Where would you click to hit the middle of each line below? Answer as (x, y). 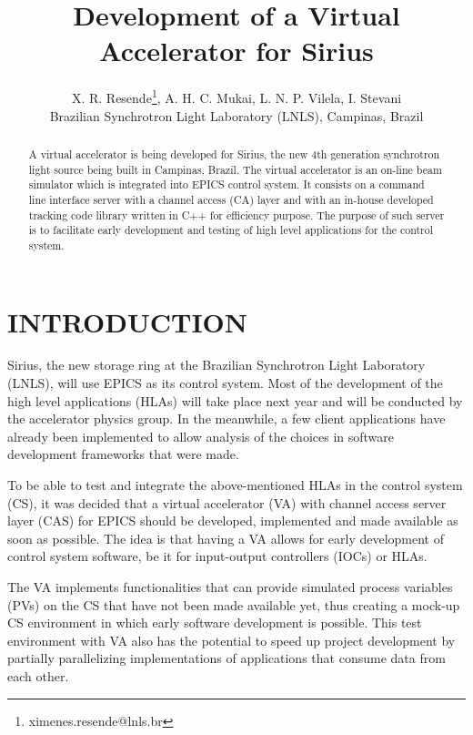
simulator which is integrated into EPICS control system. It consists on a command (226, 184)
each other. (38, 675)
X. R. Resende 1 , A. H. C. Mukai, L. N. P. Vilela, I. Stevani (236, 96)
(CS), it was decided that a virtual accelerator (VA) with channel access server (227, 502)
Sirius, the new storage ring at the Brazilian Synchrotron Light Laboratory (216, 365)
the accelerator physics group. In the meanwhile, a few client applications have (226, 419)
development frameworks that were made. (123, 454)
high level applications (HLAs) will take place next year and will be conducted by (235, 400)
